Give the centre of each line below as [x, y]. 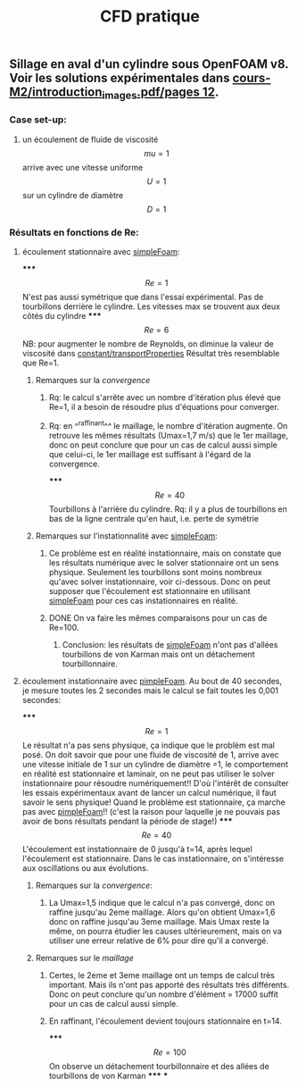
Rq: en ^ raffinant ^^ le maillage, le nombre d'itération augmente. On [168, 424]
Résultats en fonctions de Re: [74, 232]
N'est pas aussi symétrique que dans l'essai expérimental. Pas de [143, 297]
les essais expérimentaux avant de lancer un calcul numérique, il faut [149, 792]
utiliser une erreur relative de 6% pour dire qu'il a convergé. [159, 941]
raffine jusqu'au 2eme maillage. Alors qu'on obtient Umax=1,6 [162, 912]
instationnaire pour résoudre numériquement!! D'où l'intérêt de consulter [155, 783]
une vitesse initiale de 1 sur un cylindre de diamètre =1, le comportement [155, 764]
